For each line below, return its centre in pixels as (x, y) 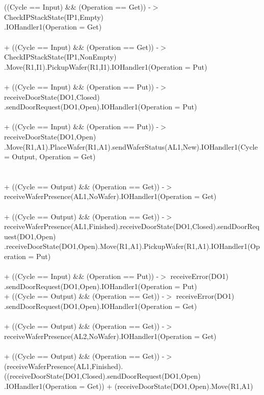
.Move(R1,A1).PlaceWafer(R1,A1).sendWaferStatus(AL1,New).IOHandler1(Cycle (131, 146)
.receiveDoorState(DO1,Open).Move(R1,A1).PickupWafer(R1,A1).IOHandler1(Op (132, 246)
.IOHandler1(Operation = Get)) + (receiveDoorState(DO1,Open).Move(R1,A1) (129, 386)
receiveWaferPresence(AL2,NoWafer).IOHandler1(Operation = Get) (110, 336)
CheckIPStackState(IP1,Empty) (54, 17)
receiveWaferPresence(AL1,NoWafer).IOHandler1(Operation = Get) (110, 196)
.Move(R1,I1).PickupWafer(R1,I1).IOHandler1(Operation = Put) (106, 66)
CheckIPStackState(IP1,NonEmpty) (60, 57)
